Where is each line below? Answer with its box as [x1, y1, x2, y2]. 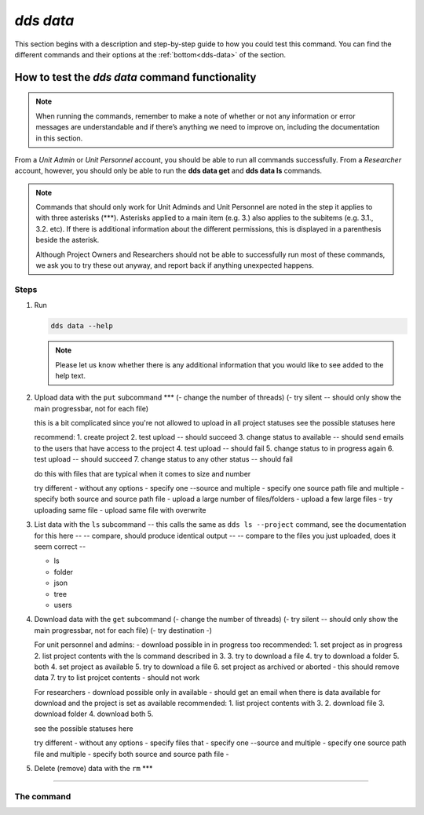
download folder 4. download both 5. [34, 709, 154, 718]
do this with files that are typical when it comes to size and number [34, 469, 251, 478]
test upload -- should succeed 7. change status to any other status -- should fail [34, 455, 294, 464]
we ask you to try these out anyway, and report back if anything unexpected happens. [35, 261, 314, 270]
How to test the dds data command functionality [14, 71, 257, 84]
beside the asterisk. [35, 236, 100, 245]
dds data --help [50, 322, 114, 331]
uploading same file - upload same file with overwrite [34, 505, 207, 514]
